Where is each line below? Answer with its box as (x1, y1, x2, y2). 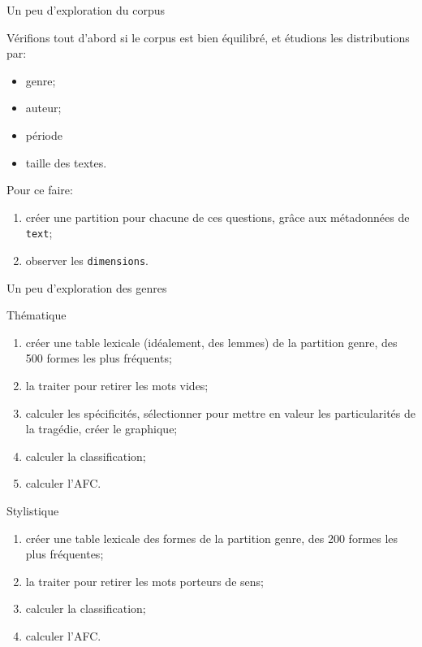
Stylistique (6, 502, 59, 519)
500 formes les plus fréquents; (25, 350, 172, 367)
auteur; (25, 99, 62, 116)
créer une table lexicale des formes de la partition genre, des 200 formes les (25, 529, 398, 546)
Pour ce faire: (6, 181, 73, 198)
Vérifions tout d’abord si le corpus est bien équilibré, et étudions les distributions (6, 28, 410, 46)
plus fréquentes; (25, 545, 104, 562)
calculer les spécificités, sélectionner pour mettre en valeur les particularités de (25, 404, 416, 421)
